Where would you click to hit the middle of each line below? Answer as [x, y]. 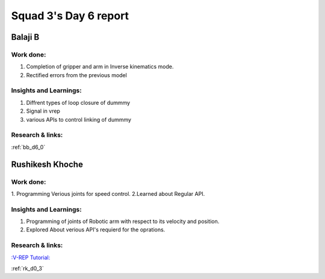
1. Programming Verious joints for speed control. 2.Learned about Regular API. [108, 193]
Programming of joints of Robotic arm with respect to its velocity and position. [123, 221]
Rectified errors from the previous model [77, 75]
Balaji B [25, 37]
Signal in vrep [43, 111]
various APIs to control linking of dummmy [79, 119]
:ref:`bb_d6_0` [28, 147]
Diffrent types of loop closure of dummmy [78, 102]
